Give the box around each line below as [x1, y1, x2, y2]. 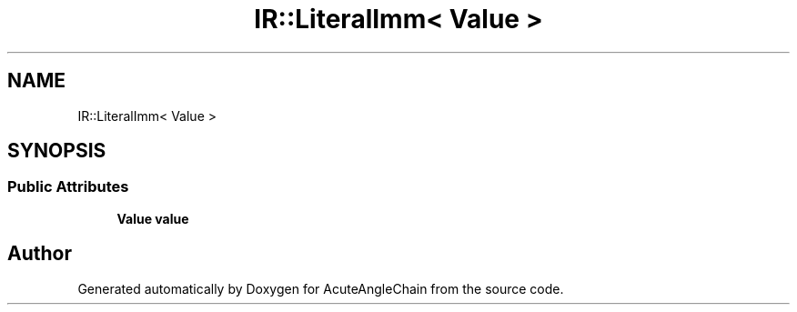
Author [7, 242, 72, 266]
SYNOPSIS [7, 139, 106, 163]
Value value [116, 210, 189, 226]
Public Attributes [7, 177, 129, 196]
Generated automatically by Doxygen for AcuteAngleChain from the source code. [77, 280, 564, 297]
